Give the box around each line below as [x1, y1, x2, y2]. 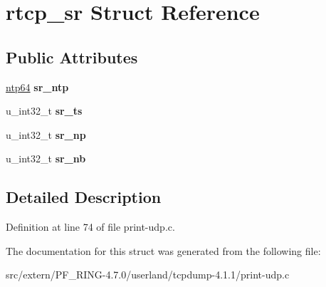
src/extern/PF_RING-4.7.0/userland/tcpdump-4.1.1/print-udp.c [6, 267, 290, 282]
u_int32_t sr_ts [6, 103, 83, 118]
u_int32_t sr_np [6, 127, 86, 142]
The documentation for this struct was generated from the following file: [6, 243, 321, 258]
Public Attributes [6, 46, 138, 68]
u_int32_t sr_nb [6, 151, 86, 166]
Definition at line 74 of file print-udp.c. [6, 219, 175, 234]
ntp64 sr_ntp [6, 79, 69, 94]
